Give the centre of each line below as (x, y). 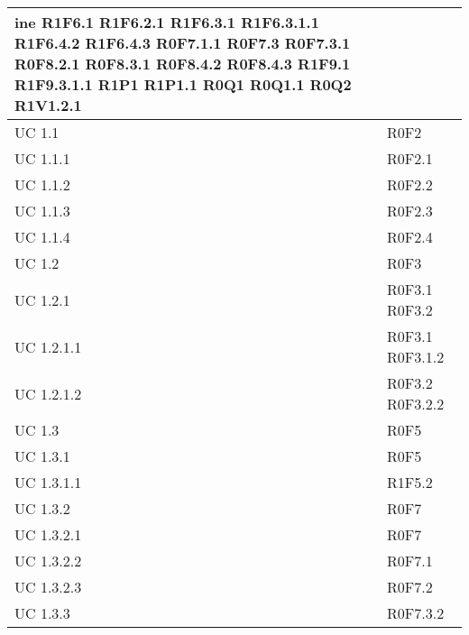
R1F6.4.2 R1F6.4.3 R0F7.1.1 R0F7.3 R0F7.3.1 (183, 43)
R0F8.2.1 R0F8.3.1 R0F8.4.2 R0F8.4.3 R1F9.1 (183, 64)
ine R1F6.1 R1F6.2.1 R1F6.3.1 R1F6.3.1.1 (167, 22)
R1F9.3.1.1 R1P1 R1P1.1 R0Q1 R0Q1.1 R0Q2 (183, 84)
